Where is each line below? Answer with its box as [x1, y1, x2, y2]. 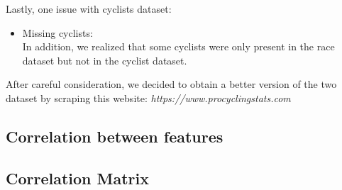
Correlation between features [6, 125, 224, 147]
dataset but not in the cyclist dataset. [22, 52, 187, 67]
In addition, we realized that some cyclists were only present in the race [22, 39, 335, 54]
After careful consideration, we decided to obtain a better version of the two [6, 77, 337, 91]
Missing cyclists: [22, 25, 93, 40]
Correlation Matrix [6, 167, 150, 189]
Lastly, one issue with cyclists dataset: [6, 1, 172, 16]
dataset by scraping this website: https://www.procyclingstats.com [6, 90, 291, 105]
